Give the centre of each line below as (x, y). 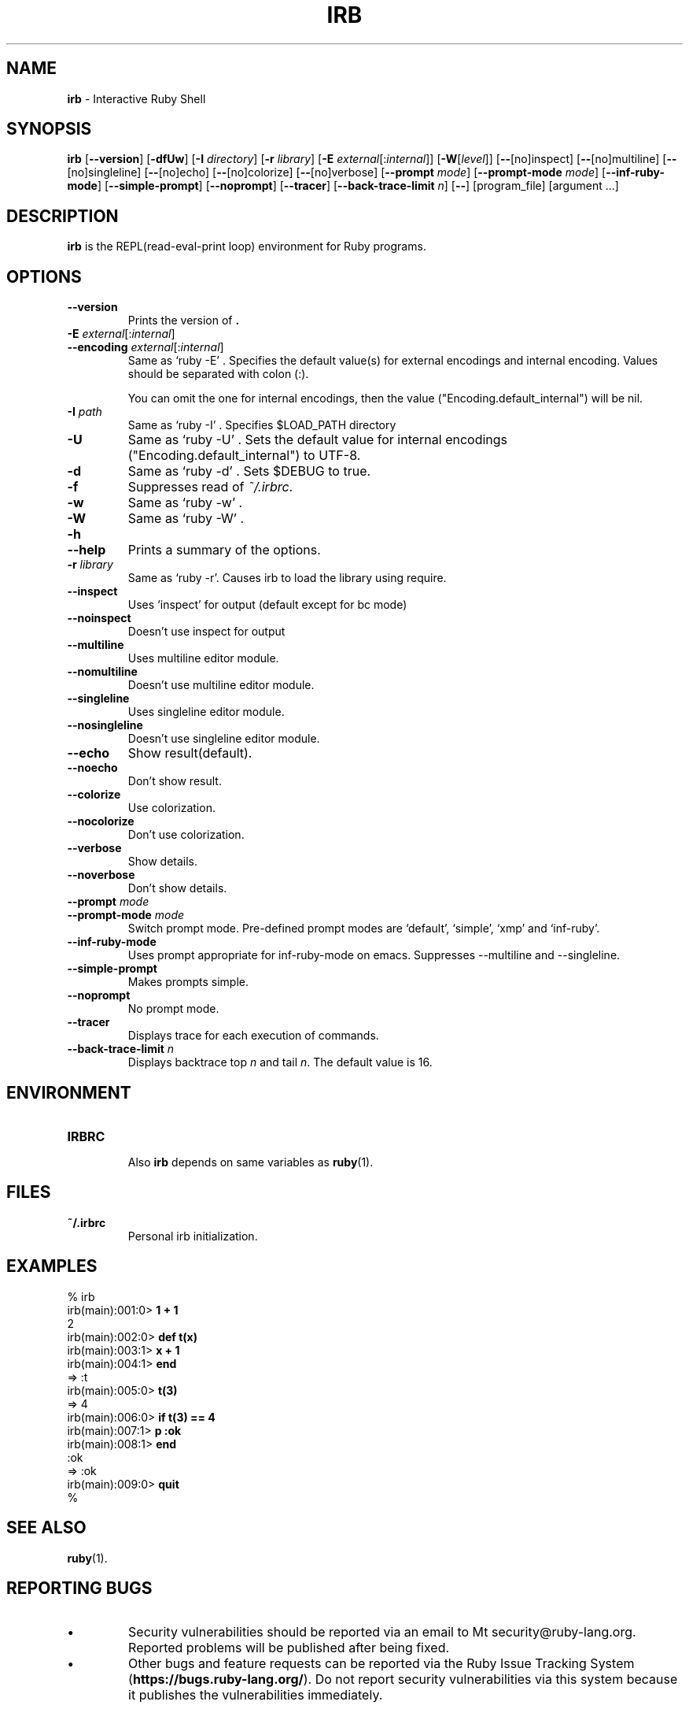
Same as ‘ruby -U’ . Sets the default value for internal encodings (318, 440)
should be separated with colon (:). (218, 374)
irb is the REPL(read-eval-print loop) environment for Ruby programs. (247, 247)
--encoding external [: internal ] (146, 347)
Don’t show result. (175, 781)
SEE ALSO (46, 1528)
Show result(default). (190, 753)
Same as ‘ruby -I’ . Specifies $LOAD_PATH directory (262, 425)
